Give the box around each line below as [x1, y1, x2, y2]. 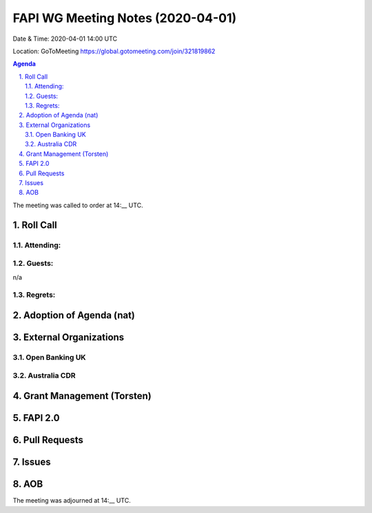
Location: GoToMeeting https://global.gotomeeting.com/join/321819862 [12, 47, 216, 55]
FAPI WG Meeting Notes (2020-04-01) [12, 10, 237, 26]
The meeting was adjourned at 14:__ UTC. [12, 496, 131, 505]
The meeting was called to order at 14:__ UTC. [12, 201, 144, 209]
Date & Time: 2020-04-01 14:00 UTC [12, 35, 117, 43]
